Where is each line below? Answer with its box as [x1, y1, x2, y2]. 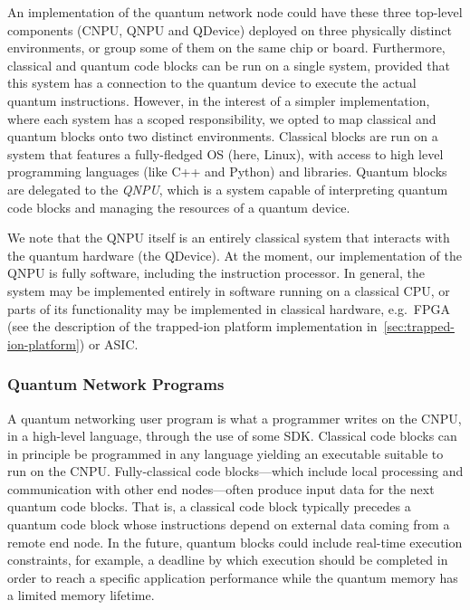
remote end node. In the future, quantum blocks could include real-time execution [7, 532, 463, 551]
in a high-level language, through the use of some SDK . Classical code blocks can [7, 426, 457, 445]
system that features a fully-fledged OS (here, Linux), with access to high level [7, 144, 444, 163]
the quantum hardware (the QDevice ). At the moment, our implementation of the [7, 245, 462, 264]
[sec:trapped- [383, 317, 455, 336]
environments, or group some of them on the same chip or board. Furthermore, [7, 38, 446, 57]
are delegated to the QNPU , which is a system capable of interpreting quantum [7, 179, 448, 198]
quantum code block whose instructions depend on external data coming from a [7, 515, 450, 534]
